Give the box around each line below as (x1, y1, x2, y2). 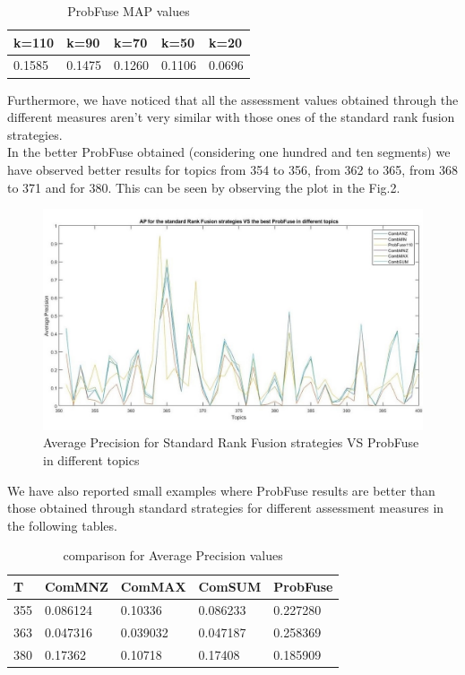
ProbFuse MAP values (67, 2, 190, 20)
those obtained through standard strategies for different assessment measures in (7, 498, 444, 517)
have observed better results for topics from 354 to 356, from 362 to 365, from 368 (7, 160, 458, 178)
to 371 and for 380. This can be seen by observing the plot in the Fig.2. (7, 177, 400, 196)
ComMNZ (45, 577, 108, 596)
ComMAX (120, 577, 186, 596)
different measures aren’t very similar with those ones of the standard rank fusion (7, 108, 455, 126)
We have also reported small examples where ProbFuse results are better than (7, 480, 435, 499)
